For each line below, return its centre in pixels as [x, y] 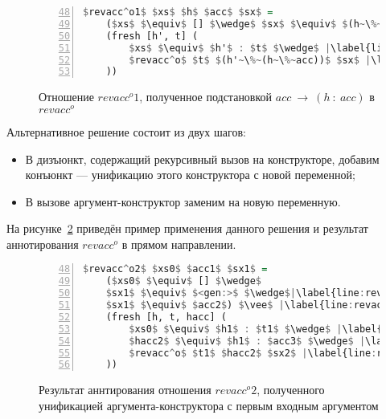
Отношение [66, 97]
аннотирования [43, 244]
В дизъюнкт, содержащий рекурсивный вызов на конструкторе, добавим [202, 159]
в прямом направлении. [179, 244]
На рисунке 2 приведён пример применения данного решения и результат [187, 228]
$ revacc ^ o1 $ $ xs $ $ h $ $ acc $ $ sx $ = [178, 12]
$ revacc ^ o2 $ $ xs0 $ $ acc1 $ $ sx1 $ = [175, 269]
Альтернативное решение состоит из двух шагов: [126, 131]
